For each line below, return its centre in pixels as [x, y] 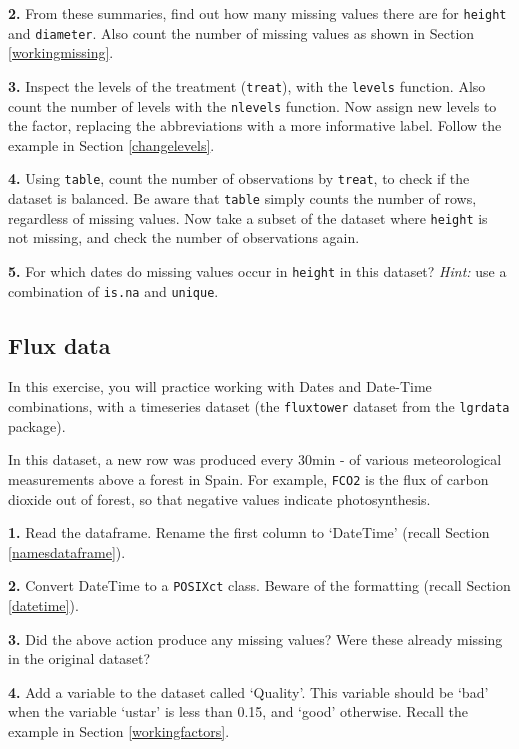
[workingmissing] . [61, 52]
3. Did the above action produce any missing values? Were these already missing [255, 638]
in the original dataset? [79, 658]
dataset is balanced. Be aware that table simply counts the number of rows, [242, 198]
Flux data [59, 344]
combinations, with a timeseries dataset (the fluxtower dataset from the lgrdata [259, 406]
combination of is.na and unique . [113, 290]
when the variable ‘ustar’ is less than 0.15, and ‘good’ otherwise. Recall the [238, 711]
